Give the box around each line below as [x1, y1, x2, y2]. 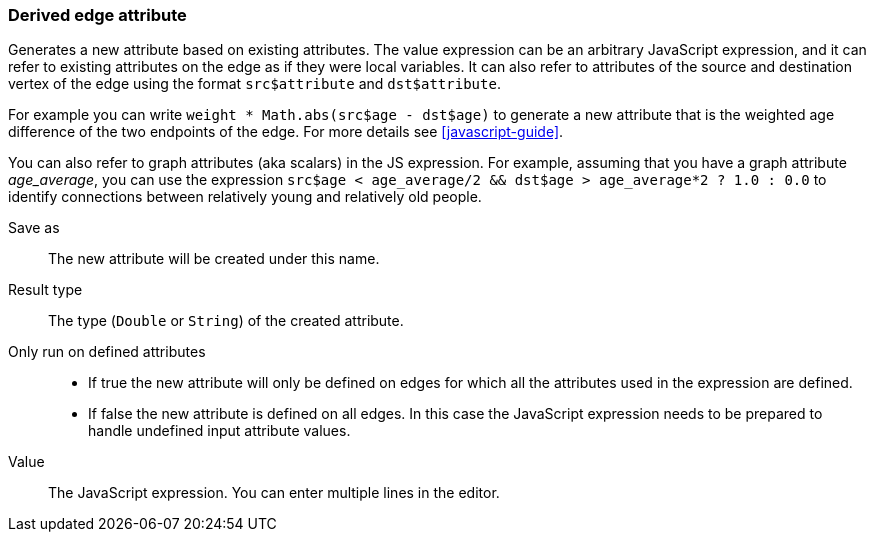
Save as [8, 219, 60, 237]
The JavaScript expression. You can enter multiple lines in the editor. [48, 484, 500, 502]
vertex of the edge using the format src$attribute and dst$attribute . [8, 75, 501, 93]
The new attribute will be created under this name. [48, 250, 380, 268]
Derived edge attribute [8, 5, 187, 25]
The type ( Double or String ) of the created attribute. [48, 312, 404, 330]
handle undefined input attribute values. [88, 422, 351, 440]
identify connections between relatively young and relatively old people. [8, 188, 482, 206]
